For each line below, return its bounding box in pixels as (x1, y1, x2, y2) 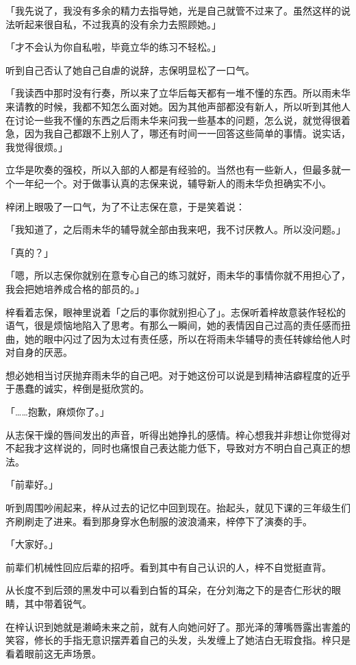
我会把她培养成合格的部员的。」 (5, 281, 144, 295)
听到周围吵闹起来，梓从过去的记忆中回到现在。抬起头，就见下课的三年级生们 (5, 500, 351, 515)
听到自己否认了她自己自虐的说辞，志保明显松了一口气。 (5, 62, 255, 77)
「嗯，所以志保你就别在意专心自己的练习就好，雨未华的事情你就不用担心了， (5, 268, 351, 282)
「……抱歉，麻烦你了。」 (5, 404, 110, 419)
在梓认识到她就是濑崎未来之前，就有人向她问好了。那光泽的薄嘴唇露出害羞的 (5, 619, 351, 633)
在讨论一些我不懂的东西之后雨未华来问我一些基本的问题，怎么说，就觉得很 (5, 112, 341, 127)
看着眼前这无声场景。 (5, 646, 101, 660)
